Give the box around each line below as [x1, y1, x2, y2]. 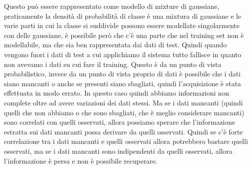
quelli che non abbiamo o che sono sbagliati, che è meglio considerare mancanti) [4, 107, 245, 117]
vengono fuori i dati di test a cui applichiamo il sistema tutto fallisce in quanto [4, 49, 241, 59]
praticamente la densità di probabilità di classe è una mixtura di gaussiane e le [4, 10, 241, 21]
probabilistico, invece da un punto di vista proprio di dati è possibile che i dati [4, 68, 241, 79]
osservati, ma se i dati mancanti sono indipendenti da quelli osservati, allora [4, 145, 232, 156]
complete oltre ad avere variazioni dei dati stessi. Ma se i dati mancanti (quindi [4, 97, 243, 107]
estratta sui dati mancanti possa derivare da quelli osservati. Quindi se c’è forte [4, 126, 243, 136]
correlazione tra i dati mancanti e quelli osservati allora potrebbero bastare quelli [4, 136, 248, 146]
